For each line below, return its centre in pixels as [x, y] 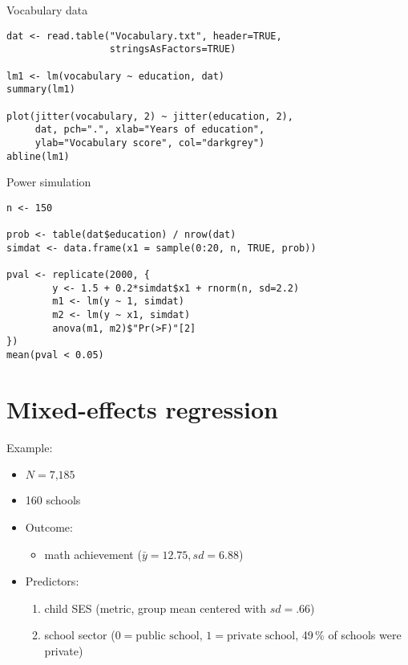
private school [261, 636]
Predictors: [52, 581]
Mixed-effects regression [142, 408]
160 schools [53, 500]
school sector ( [80, 635]
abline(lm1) [38, 156]
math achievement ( [93, 554]
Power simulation [49, 182]
